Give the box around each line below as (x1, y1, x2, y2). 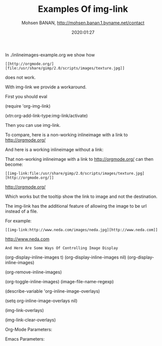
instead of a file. (5, 208, 38, 214)
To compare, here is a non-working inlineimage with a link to (5, 132, 128, 138)
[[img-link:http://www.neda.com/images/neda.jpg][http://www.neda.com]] (5, 227, 158, 232)
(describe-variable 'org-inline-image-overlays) (5, 288, 100, 294)
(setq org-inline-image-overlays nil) (5, 298, 78, 304)
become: (5, 161, 23, 167)
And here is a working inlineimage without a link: (5, 147, 104, 153)
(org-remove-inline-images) (5, 269, 62, 275)
